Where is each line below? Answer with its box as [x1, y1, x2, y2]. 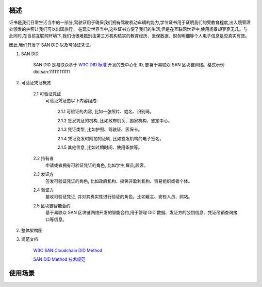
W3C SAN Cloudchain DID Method [33, 247, 102, 253]
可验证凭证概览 [21, 80, 51, 86]
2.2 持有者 [33, 156, 54, 161]
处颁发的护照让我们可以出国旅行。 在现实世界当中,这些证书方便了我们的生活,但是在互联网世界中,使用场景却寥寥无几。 [9, 26, 244, 32]
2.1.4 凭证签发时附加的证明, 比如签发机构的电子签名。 [57, 135, 164, 141]
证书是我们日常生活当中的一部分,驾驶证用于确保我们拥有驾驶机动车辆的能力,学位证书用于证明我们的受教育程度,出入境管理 [9, 19, 251, 25]
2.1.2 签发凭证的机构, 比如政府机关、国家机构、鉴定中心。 [57, 117, 172, 124]
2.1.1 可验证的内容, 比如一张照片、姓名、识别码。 [57, 108, 154, 114]
